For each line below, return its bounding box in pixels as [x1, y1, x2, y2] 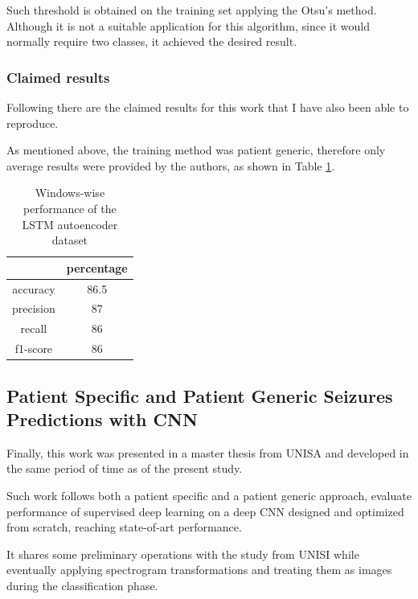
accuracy [12, 280, 55, 297]
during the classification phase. [6, 576, 158, 593]
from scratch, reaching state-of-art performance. [6, 519, 242, 535]
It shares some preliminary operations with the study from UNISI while [6, 545, 359, 562]
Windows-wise [35, 184, 105, 201]
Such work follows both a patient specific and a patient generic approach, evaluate [6, 487, 412, 503]
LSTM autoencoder [22, 215, 118, 232]
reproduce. [6, 114, 59, 131]
